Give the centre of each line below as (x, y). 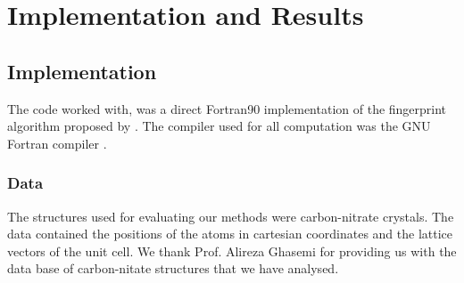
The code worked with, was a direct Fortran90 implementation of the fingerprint (227, 108)
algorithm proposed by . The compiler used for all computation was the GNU (219, 126)
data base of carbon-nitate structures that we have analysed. (173, 268)
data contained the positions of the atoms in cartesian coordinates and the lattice (230, 234)
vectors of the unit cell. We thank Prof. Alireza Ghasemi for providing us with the (232, 251)
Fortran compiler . (57, 143)
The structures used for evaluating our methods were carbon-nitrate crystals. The (231, 216)
